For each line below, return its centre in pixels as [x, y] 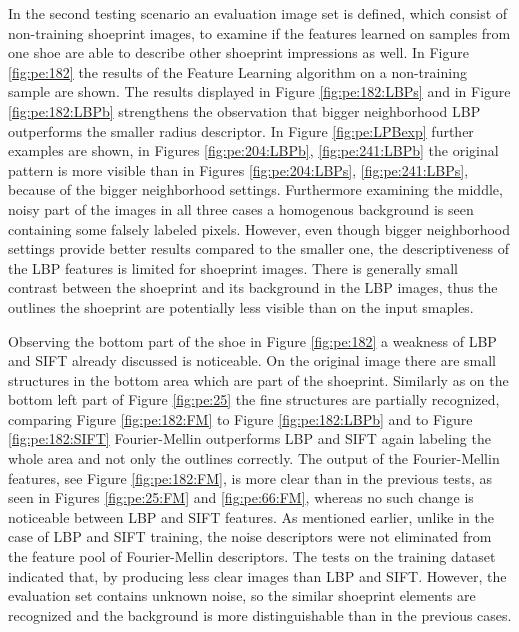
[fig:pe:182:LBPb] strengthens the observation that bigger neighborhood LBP [244, 110]
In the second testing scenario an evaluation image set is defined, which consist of [258, 13]
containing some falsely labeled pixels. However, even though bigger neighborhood [259, 228]
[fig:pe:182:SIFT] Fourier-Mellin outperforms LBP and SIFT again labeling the [249, 438]
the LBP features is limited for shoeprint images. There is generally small [233, 267]
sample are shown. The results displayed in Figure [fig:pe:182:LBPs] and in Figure [259, 91]
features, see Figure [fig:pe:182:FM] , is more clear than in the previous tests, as [250, 477]
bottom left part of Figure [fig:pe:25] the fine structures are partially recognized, [254, 399]
